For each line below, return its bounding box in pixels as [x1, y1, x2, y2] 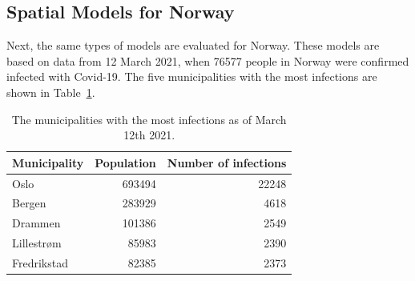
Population [95, 154, 156, 171]
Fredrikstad [12, 254, 68, 271]
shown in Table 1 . [6, 83, 95, 100]
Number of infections [167, 154, 287, 171]
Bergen [12, 195, 46, 211]
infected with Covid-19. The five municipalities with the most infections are [6, 68, 377, 85]
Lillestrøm [12, 235, 62, 251]
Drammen [12, 215, 61, 231]
